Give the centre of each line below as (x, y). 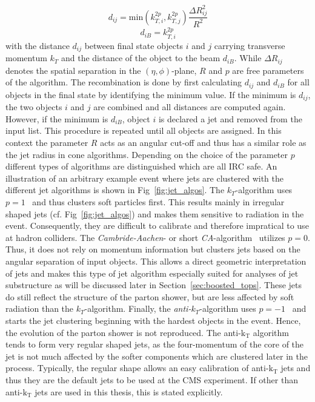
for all (298, 82)
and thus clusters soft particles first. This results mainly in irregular (158, 202)
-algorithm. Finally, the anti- (138, 308)
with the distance (38, 45)
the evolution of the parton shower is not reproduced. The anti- (123, 332)
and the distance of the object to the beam (141, 58)
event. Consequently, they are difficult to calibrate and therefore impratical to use (157, 226)
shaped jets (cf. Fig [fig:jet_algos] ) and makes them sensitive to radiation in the (155, 213)
